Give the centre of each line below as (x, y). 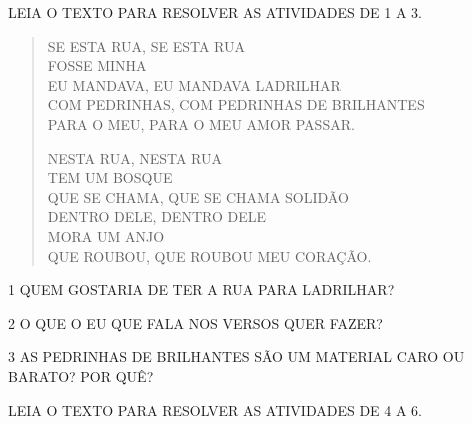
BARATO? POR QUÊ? (81, 375)
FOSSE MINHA (97, 65)
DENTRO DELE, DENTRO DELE (156, 216)
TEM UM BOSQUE (110, 177)
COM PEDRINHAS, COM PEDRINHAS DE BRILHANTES (236, 104)
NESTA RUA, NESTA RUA (135, 157)
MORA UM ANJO (106, 235)
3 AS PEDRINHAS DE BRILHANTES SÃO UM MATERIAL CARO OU (236, 356)
